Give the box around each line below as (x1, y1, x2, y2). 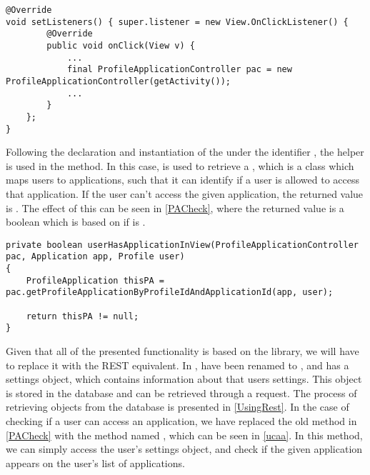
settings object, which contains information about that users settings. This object (6, 371, 362, 386)
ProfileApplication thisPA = (26, 275, 164, 286)
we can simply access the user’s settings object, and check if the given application (6, 441, 363, 456)
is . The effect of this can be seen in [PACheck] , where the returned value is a (6, 200, 344, 215)
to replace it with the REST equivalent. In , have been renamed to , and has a (6, 357, 349, 372)
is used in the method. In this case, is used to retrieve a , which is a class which (6, 158, 354, 173)
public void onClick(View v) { (46, 40, 195, 51)
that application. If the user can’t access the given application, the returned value (6, 186, 364, 201)
